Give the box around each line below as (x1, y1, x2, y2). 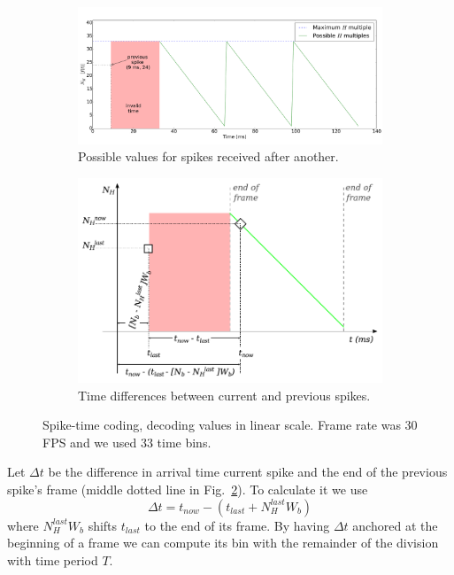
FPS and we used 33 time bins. (42, 432, 212, 451)
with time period (7, 550, 98, 569)
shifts (88, 516, 118, 534)
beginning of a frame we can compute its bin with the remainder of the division (7, 533, 439, 552)
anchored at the (352, 516, 438, 534)
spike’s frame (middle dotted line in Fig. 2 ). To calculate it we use (7, 479, 368, 498)
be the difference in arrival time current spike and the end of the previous (48, 462, 448, 481)
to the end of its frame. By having (144, 516, 330, 534)
